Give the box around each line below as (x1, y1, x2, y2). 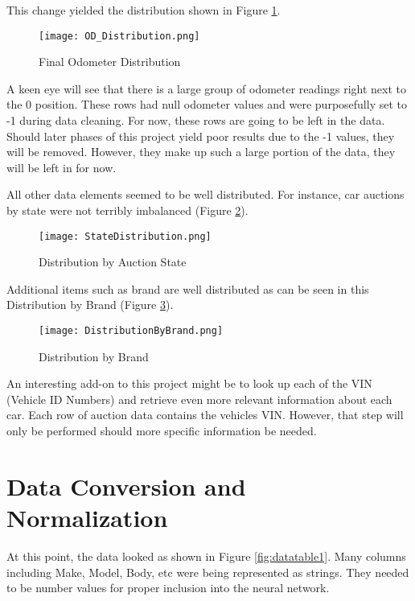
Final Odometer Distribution (39, 53, 181, 70)
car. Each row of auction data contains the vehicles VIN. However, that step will (6, 406, 404, 423)
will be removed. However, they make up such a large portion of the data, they (6, 143, 396, 160)
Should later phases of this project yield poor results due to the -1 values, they (6, 127, 395, 144)
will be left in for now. (6, 158, 117, 175)
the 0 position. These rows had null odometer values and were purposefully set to (6, 96, 407, 113)
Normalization (6, 501, 168, 534)
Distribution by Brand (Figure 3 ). (6, 296, 174, 313)
